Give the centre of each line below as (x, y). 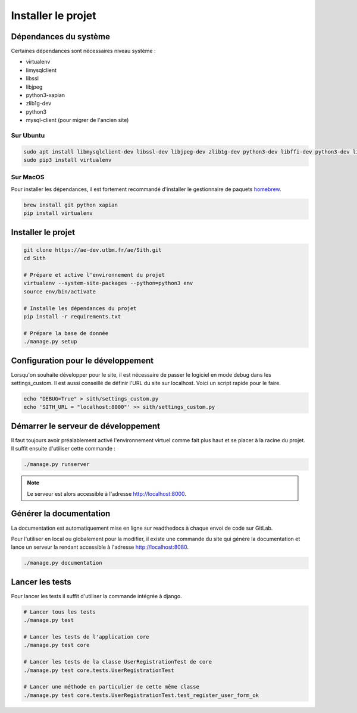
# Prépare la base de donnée (66, 333)
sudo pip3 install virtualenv (68, 160)
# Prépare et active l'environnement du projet (94, 275)
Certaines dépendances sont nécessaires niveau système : (83, 51)
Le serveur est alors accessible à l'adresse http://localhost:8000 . (107, 493)
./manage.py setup (50, 342)
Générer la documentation (61, 514)
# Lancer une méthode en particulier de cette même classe (111, 687)
